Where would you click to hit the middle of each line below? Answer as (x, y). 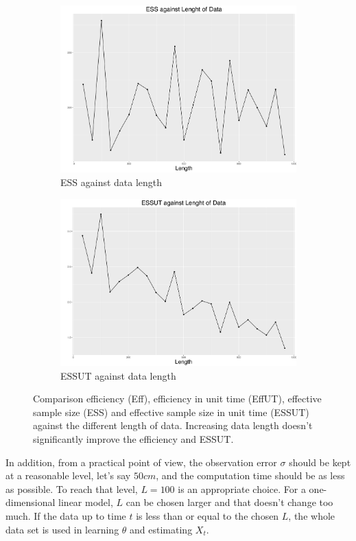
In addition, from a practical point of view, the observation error (141, 462)
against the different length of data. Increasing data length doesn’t (173, 425)
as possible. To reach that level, (72, 488)
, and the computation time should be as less (250, 475)
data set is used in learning (62, 529)
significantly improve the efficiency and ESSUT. (133, 439)
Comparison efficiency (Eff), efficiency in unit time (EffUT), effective (177, 399)
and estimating (161, 529)
